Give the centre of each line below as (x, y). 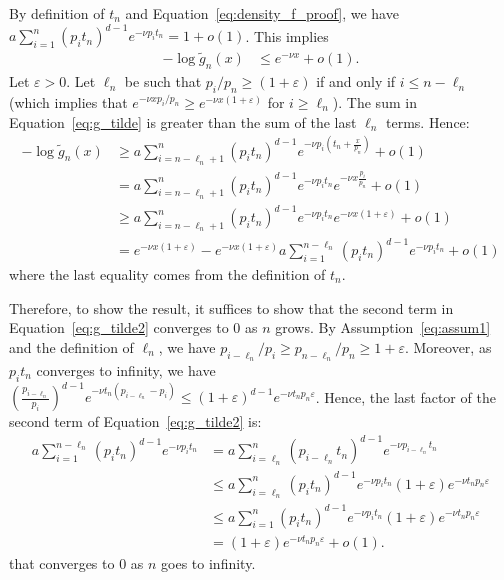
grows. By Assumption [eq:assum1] (383, 327)
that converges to (62, 563)
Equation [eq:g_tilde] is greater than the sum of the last (183, 121)
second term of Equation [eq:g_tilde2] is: (135, 421)
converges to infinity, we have (126, 370)
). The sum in (374, 101)
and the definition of (71, 346)
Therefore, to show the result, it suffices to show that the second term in (231, 307)
